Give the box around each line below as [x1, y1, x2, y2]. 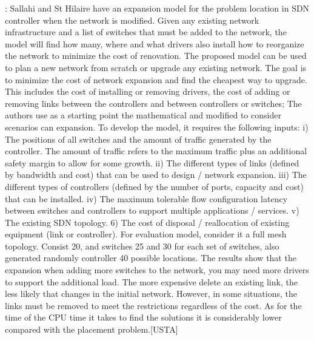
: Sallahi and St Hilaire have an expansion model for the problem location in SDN [5, 2, 310, 14]
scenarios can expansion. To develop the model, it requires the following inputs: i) [5, 120, 309, 133]
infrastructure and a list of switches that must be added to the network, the [5, 25, 287, 38]
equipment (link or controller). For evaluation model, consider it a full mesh [5, 228, 287, 240]
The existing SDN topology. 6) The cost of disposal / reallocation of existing [5, 216, 290, 228]
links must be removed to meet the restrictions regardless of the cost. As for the [5, 299, 302, 311]
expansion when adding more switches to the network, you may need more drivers [5, 263, 309, 276]
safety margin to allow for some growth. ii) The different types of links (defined [5, 156, 299, 169]
